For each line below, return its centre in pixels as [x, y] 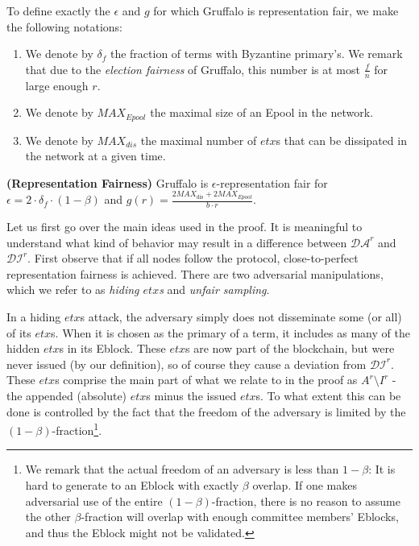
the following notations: [64, 26]
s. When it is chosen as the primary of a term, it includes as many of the [230, 332]
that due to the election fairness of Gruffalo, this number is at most [193, 69]
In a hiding [34, 316]
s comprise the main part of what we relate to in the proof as [206, 380]
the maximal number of [199, 140]
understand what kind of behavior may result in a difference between [177, 242]
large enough [57, 85]
